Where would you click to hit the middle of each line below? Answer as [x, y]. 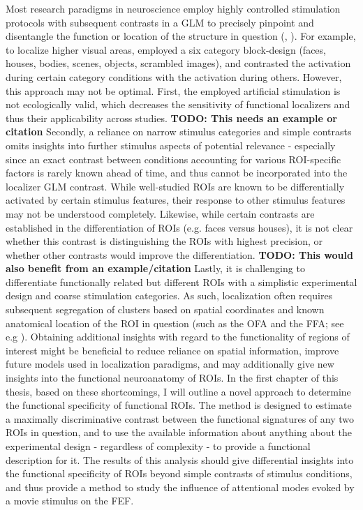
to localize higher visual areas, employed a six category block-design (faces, [166, 49]
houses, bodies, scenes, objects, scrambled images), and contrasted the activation [178, 63]
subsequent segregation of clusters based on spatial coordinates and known [165, 309]
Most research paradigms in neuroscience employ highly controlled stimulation [173, 8]
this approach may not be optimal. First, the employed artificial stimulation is [173, 90]
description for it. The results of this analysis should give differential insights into [180, 459]
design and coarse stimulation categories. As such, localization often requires [169, 295]
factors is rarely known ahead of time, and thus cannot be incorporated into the [177, 173]
